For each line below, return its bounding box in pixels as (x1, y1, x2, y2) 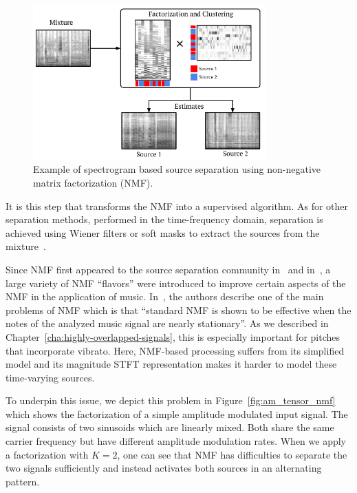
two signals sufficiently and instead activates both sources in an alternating (6, 461, 322, 475)
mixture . (6, 239, 46, 253)
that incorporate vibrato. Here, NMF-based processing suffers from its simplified (6, 343, 345, 357)
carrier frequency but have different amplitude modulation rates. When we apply (6, 434, 347, 448)
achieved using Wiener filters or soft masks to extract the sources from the (6, 225, 320, 240)
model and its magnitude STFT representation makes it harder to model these (6, 357, 337, 371)
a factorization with (6, 447, 89, 461)
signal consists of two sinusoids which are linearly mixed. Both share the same (6, 420, 334, 434)
